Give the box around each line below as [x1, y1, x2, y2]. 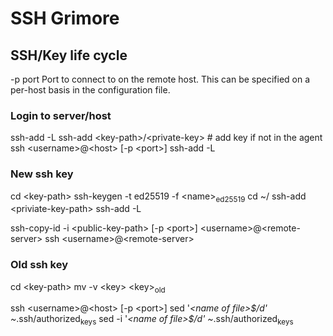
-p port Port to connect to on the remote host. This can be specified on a [10, 73, 311, 85]
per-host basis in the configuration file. [10, 84, 171, 96]
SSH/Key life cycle [10, 47, 128, 64]
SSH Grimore [10, 7, 120, 30]
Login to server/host [10, 108, 112, 122]
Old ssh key [10, 258, 69, 272]
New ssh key [10, 167, 74, 181]
